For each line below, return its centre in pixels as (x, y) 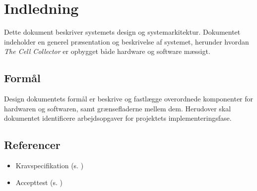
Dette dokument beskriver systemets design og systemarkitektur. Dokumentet (122, 32)
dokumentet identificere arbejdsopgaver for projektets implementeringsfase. (118, 118)
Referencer (32, 145)
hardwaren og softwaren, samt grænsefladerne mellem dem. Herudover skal (118, 108)
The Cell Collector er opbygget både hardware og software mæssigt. (107, 51)
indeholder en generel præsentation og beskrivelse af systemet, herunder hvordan (127, 41)
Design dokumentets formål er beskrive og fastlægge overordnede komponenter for (129, 99)
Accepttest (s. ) (39, 182)
